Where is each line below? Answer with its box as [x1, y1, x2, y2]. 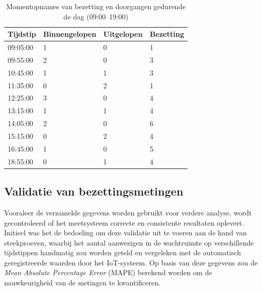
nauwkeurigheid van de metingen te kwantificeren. [4, 277, 161, 288]
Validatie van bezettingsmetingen [4, 183, 184, 199]
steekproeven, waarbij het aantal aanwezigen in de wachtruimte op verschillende [4, 237, 254, 248]
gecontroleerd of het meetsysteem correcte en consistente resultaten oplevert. [4, 217, 244, 228]
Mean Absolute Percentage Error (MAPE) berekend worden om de [4, 267, 212, 278]
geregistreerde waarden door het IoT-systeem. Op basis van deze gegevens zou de [4, 257, 258, 268]
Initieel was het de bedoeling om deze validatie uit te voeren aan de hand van [4, 227, 247, 238]
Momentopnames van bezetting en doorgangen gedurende [6, 1, 186, 11]
